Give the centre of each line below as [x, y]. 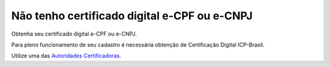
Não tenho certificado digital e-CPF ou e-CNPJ [132, 16]
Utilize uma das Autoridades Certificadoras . [66, 56]
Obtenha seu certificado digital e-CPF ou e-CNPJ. [74, 34]
